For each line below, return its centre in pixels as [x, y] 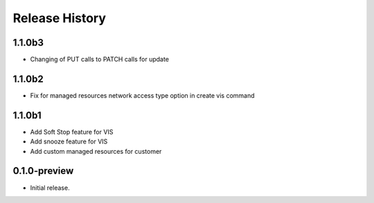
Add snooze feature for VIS [69, 141]
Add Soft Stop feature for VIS [72, 132]
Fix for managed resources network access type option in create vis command [143, 95]
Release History [60, 18]
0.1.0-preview [43, 171]
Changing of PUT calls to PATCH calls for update [100, 60]
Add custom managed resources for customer [96, 151]
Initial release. [50, 188]
